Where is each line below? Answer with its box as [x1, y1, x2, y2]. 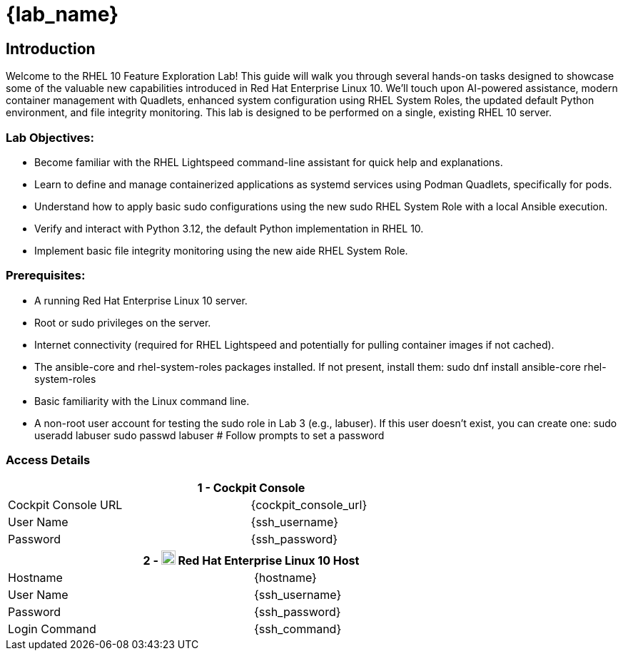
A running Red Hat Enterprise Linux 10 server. [34, 294, 248, 307]
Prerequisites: [6, 268, 86, 283]
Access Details [6, 453, 91, 468]
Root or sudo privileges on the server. [34, 316, 211, 329]
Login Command [8, 622, 96, 637]
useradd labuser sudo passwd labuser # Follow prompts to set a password [34, 429, 385, 441]
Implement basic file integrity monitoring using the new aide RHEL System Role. [34, 244, 408, 257]
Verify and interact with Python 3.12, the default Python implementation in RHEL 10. [34, 222, 424, 235]
